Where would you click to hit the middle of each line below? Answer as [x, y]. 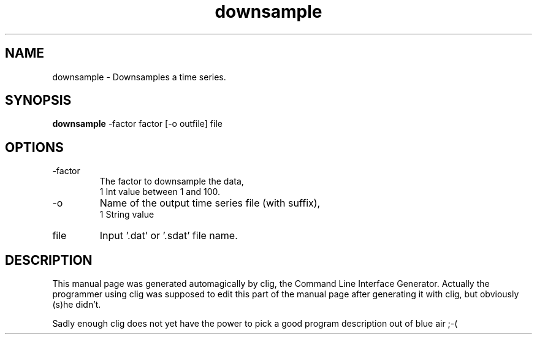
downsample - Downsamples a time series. [139, 77]
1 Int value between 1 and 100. [160, 192]
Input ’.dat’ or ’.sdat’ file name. [169, 236]
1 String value [127, 215]
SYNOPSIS [38, 101]
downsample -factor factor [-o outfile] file [137, 124]
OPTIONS [34, 147]
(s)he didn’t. [77, 305]
